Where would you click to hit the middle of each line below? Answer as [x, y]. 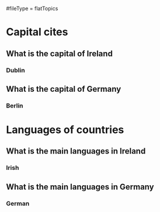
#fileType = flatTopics [32, 8]
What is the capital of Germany [64, 89]
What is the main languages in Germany [80, 187]
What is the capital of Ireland [59, 53]
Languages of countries [65, 130]
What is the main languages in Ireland [76, 151]
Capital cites [37, 32]
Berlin [15, 106]
